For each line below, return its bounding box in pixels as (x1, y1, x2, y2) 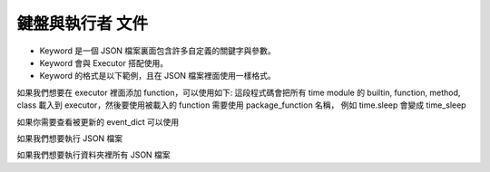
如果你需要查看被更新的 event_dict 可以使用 (16, 116, 180, 127)
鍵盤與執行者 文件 (16, 14, 149, 33)
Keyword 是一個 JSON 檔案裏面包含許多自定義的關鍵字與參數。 (39, 45, 276, 56)
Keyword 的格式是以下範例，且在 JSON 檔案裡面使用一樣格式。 (39, 71, 276, 81)
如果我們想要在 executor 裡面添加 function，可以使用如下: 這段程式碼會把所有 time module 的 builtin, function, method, (16, 87, 461, 98)
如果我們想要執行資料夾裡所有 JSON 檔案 (16, 149, 171, 160)
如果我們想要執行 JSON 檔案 (16, 132, 123, 144)
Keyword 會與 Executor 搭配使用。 (39, 57, 168, 68)
